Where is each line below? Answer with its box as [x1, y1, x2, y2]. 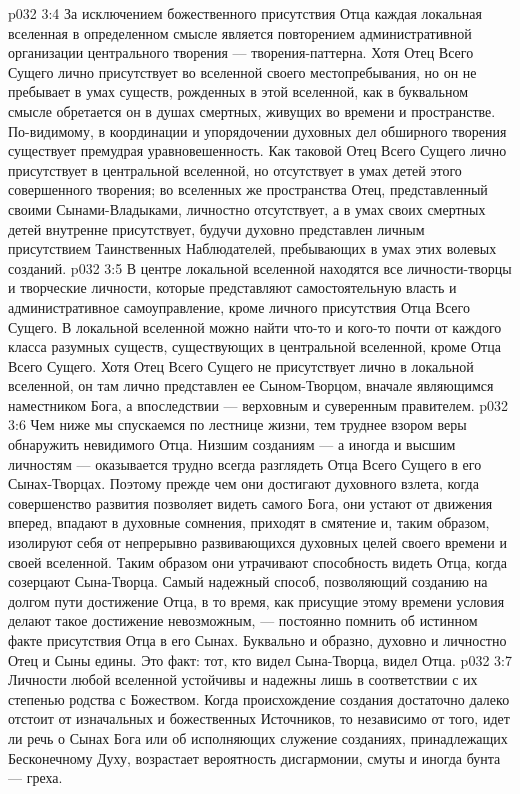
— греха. [8, 767, 63, 788]
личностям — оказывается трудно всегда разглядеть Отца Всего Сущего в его [8, 453, 482, 474]
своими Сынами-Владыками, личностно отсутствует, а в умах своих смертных [8, 198, 486, 219]
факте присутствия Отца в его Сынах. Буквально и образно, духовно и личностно [8, 630, 507, 650]
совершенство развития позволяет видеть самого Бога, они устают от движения [8, 492, 493, 513]
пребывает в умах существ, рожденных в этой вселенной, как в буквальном [8, 81, 469, 102]
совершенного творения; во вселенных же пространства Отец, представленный [8, 179, 488, 200]
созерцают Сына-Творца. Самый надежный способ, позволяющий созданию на [8, 571, 488, 592]
